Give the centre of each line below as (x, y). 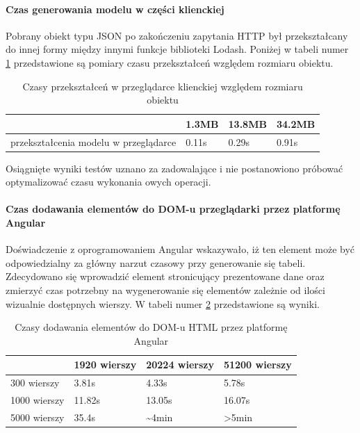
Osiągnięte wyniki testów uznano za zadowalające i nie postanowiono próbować (174, 168)
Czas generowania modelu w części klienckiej (115, 9)
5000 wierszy (38, 417)
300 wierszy (35, 383)
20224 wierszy (180, 365)
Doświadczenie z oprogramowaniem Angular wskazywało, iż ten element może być (180, 249)
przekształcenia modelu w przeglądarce (93, 141)
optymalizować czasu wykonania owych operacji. (108, 182)
